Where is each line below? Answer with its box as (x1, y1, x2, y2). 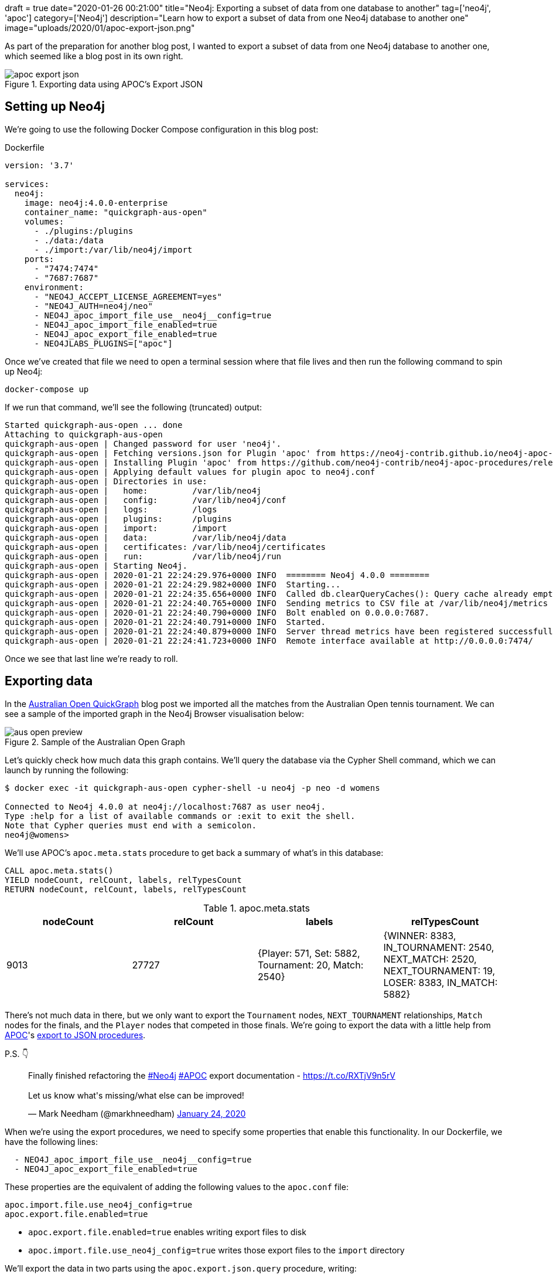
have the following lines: (5, 1136, 98, 1147)
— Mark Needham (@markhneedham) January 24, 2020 (28, 1108, 246, 1119)
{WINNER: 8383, (383, 929, 456, 941)
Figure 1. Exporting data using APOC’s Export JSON (5, 79, 203, 89)
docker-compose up (5, 384, 89, 394)
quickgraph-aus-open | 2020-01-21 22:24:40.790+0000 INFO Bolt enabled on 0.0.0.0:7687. (5, 607, 429, 617)
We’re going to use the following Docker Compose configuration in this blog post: (5, 124, 319, 134)
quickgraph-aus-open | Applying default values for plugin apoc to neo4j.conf (5, 467, 376, 477)
